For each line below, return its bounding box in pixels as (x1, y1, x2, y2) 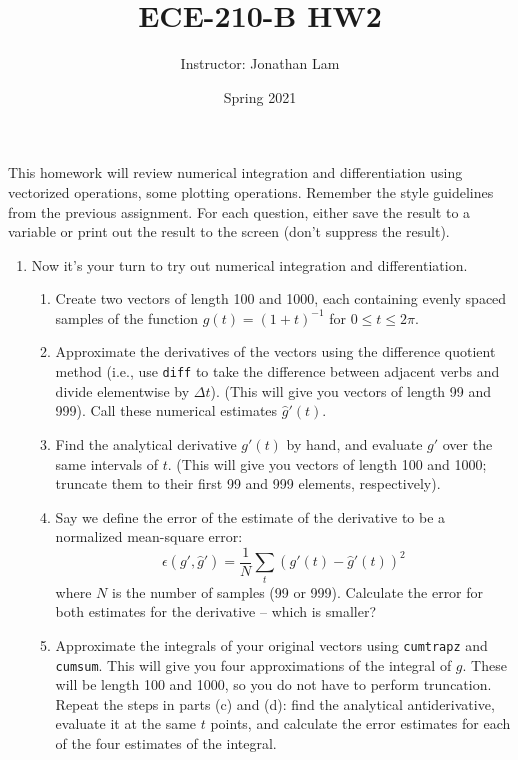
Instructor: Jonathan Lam (180, 53, 340, 74)
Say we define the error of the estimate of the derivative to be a (55, 506, 446, 527)
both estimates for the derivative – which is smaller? (55, 601, 377, 622)
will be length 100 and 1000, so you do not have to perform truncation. (55, 674, 492, 695)
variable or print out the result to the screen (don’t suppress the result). (8, 221, 450, 242)
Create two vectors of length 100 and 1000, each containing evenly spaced (55, 288, 507, 309)
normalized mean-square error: (55, 526, 243, 547)
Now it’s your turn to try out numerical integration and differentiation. (31, 254, 468, 275)
